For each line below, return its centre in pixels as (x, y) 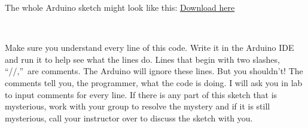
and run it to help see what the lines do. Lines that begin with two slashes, (142, 59)
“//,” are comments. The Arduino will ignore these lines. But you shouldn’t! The (154, 71)
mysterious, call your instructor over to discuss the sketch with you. (129, 118)
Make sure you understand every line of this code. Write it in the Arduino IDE (150, 48)
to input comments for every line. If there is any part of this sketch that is (141, 94)
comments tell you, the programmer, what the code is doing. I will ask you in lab (154, 82)
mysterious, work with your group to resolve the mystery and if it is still (138, 106)
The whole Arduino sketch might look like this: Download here (120, 7)
